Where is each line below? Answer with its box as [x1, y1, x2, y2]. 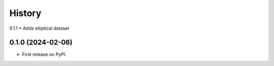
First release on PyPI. [22, 51, 67, 57]
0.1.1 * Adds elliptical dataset [9, 25, 70, 31]
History [9, 8, 42, 19]
